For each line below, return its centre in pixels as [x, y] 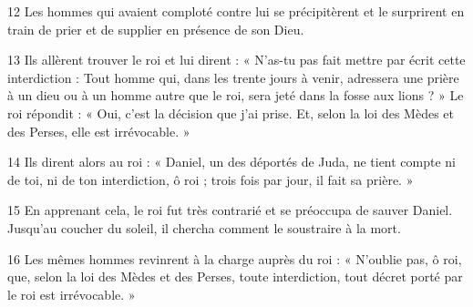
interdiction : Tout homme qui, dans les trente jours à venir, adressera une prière [233, 77]
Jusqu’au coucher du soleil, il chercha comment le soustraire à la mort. [204, 227]
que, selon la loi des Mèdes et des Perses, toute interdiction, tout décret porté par [235, 276]
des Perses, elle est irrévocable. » [99, 131]
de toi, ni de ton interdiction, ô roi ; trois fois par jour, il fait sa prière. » [211, 179]
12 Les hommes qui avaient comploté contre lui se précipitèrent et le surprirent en [236, 11]
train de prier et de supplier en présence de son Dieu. [156, 29]
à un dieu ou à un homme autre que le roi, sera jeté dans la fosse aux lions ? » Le [236, 95]
